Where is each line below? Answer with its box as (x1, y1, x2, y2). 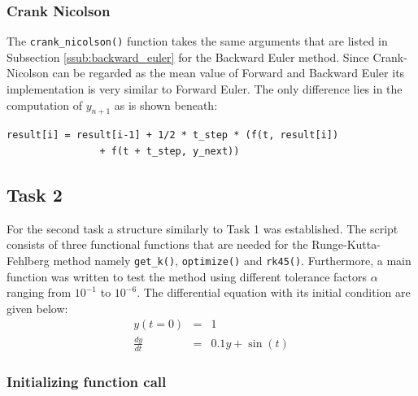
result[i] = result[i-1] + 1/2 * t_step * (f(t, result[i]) (7, 129, 339, 141)
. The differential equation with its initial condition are (137, 284, 411, 301)
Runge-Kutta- (311, 236, 381, 253)
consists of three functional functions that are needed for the (7, 236, 308, 253)
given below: (7, 299, 68, 316)
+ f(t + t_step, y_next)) (99, 146, 240, 158)
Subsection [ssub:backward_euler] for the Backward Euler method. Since (7, 48, 369, 65)
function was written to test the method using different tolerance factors (7, 268, 368, 285)
